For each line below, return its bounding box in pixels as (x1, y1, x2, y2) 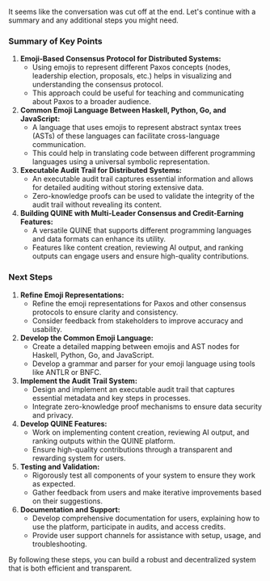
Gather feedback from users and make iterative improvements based (32, 487, 262, 497)
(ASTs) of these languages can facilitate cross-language (32, 131, 220, 141)
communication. (32, 140, 86, 149)
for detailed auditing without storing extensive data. (32, 183, 205, 192)
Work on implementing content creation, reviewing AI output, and (32, 427, 250, 437)
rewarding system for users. (32, 453, 127, 463)
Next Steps (8, 272, 53, 283)
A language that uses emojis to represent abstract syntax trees (32, 123, 242, 133)
